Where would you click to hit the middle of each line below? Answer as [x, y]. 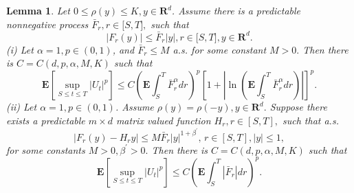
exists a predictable [46, 120]
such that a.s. [310, 120]
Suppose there [298, 107]
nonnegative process [47, 24]
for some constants [46, 149]
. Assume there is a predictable [236, 10]
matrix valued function [163, 120]
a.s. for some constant [220, 49]
